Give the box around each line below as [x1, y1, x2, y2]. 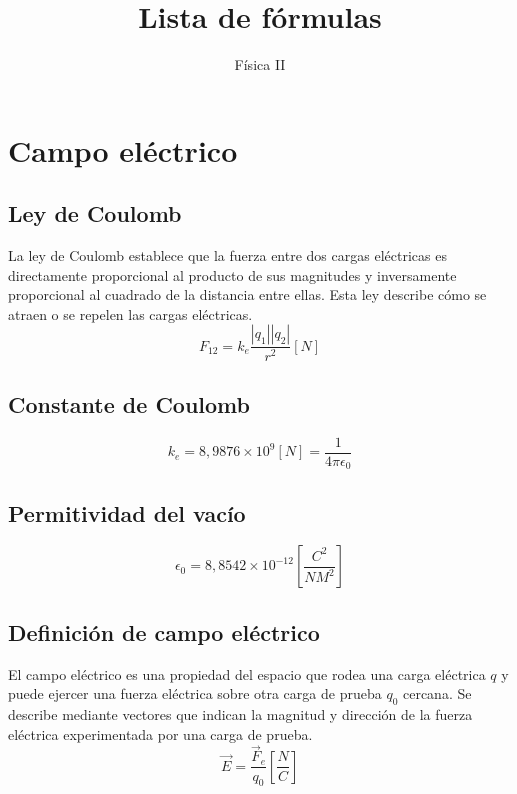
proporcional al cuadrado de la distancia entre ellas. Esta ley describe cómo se [8, 284, 487, 305]
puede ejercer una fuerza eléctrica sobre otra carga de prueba [8, 683, 382, 704]
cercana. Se [402, 683, 472, 704]
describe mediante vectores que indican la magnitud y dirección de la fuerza [8, 704, 473, 725]
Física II [234, 54, 286, 75]
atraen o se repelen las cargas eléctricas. [8, 303, 253, 324]
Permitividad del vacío [8, 497, 246, 528]
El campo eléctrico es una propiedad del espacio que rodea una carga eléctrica [8, 663, 486, 684]
